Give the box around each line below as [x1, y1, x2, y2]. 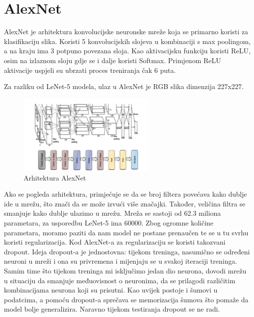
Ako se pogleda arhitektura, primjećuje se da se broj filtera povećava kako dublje [4, 189, 247, 199]
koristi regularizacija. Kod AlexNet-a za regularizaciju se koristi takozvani [4, 237, 226, 247]
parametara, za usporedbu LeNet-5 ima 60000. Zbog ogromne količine [4, 217, 214, 227]
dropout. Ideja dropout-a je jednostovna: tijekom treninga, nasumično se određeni [4, 246, 250, 256]
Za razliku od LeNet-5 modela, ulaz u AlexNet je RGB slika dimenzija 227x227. [4, 81, 244, 91]
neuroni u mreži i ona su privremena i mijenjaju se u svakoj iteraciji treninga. [4, 256, 237, 266]
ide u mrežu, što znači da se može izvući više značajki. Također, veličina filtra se [4, 198, 246, 208]
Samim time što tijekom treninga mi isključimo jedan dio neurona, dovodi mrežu [4, 265, 247, 275]
